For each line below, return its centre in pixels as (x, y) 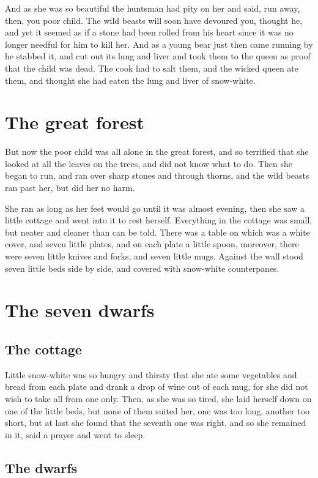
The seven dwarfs (80, 310)
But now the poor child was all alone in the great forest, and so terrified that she (157, 151)
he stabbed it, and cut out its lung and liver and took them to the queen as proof (158, 56)
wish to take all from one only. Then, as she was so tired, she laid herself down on (158, 398)
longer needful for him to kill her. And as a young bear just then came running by (159, 44)
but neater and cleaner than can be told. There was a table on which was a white (157, 232)
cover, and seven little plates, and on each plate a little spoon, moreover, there (152, 244)
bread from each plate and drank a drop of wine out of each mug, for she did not (157, 387)
